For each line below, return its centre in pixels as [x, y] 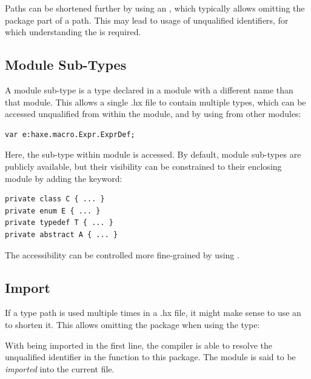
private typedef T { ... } [59, 223]
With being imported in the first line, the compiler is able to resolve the [139, 345]
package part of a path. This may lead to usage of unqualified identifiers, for [147, 20]
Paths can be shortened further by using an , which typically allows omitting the [155, 8]
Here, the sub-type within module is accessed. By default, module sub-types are [153, 154]
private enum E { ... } [53, 211]
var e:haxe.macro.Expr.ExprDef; [70, 134]
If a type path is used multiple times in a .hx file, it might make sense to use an [153, 313]
